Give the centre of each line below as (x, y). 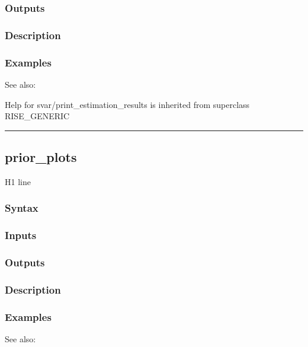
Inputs (21, 235)
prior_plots (41, 157)
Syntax (22, 208)
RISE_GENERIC (37, 116)
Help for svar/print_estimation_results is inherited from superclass (127, 104)
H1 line (18, 181)
